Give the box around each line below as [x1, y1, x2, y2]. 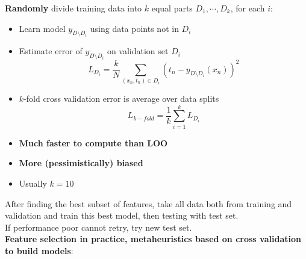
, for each [230, 2, 265, 14]
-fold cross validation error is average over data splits [23, 92, 219, 105]
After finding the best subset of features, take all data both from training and [5, 197, 292, 210]
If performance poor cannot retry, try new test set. [5, 220, 192, 233]
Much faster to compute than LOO [19, 136, 168, 149]
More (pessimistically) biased [19, 157, 143, 169]
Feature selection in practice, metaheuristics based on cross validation [5, 232, 301, 245]
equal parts [151, 2, 193, 14]
